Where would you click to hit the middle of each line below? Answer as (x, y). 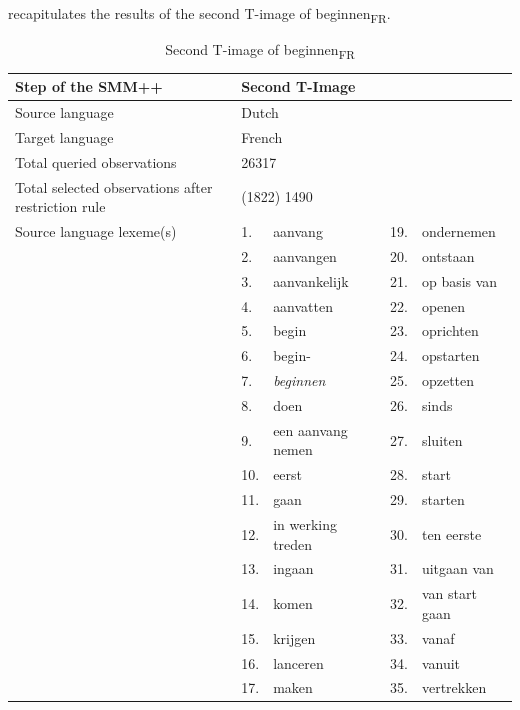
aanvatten (303, 305)
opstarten (450, 355)
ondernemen (458, 231)
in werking (305, 523)
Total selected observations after (114, 186)
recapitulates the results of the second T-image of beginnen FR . (199, 14)
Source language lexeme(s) (96, 231)
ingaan (293, 568)
